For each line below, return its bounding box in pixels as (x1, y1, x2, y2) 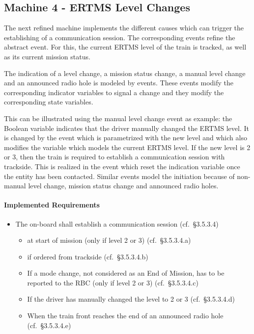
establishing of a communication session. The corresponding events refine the (4, 32, 235, 42)
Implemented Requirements (4, 200, 100, 210)
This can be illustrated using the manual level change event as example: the (4, 113, 232, 123)
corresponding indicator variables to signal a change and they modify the (4, 87, 224, 97)
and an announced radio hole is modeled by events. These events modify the (4, 77, 233, 88)
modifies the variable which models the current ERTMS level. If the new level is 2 (4, 142, 251, 152)
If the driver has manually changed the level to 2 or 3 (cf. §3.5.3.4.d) (27, 294, 235, 304)
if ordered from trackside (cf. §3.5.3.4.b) (27, 251, 148, 261)
